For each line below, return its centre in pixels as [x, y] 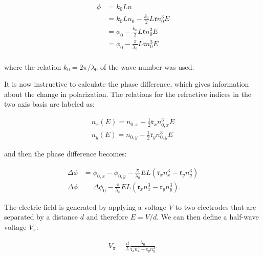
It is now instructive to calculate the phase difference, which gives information [127, 84]
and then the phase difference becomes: [65, 154]
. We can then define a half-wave [208, 217]
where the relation [33, 66]
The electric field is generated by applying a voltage [85, 206]
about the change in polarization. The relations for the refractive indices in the [128, 94]
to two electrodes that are [216, 206]
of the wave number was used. [147, 66]
